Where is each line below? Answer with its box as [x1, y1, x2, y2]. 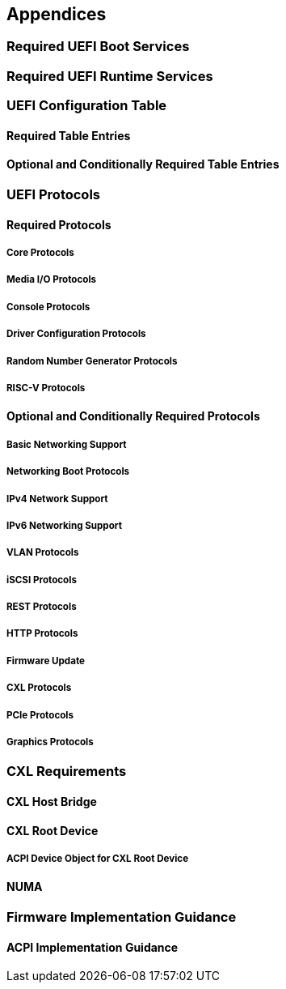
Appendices [6, 4, 107, 24]
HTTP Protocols [6, 628, 78, 640]
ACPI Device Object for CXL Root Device [6, 853, 189, 865]
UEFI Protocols [6, 186, 100, 202]
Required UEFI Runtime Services [6, 67, 213, 84]
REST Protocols [6, 601, 77, 613]
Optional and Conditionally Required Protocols [6, 409, 260, 424]
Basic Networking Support [6, 438, 127, 450]
